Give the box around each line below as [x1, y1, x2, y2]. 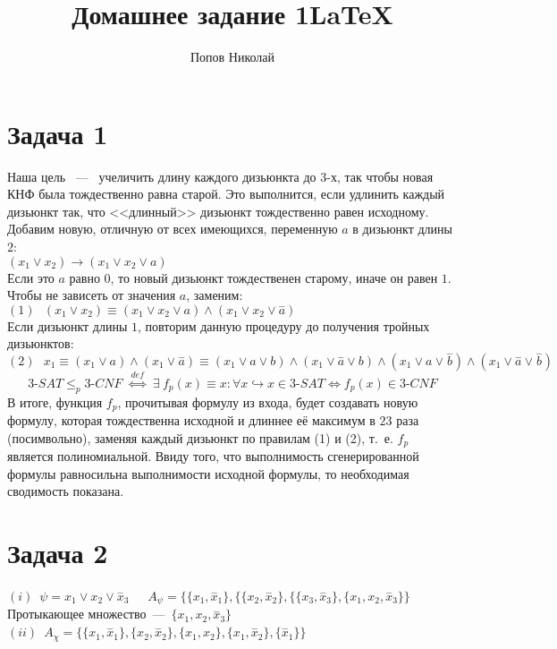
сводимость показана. [7, 482, 124, 500]
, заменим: [186, 286, 243, 304]
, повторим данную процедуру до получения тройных [137, 316, 430, 335]
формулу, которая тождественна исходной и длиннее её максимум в [7, 411, 376, 430]
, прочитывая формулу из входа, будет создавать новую [117, 392, 418, 411]
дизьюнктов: [7, 334, 74, 353]
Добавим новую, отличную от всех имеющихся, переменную [7, 219, 338, 238]
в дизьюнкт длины [352, 219, 452, 238]
